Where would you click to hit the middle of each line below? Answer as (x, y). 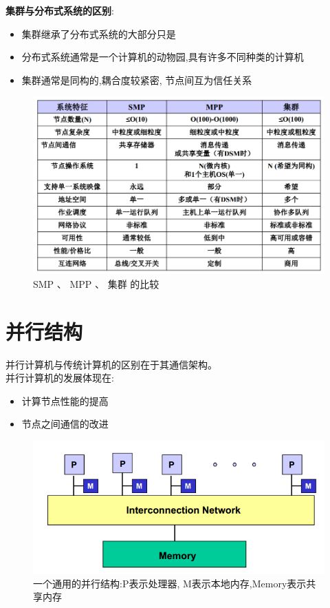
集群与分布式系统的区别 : (60, 10)
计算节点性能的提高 (65, 400)
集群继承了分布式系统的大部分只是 (99, 33)
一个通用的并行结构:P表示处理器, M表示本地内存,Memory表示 (170, 583)
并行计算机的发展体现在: (60, 378)
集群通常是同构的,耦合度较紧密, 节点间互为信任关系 (137, 80)
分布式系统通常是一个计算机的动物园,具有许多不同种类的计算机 (163, 57)
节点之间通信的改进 (65, 424)
